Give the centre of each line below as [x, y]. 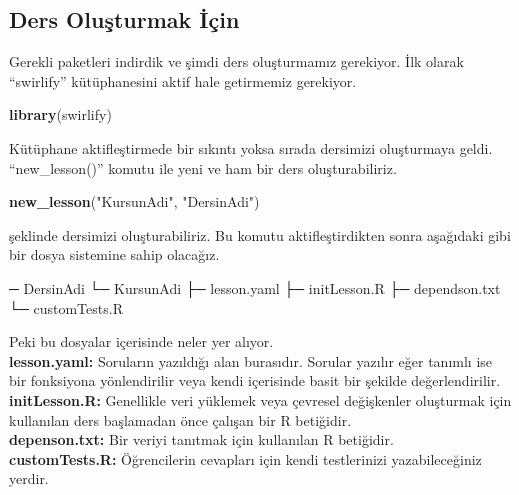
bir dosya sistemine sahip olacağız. [114, 254]
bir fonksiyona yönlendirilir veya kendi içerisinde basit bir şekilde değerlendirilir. [255, 380]
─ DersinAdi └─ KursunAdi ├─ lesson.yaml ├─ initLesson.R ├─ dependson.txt [255, 287]
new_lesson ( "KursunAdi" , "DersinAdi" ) [134, 201]
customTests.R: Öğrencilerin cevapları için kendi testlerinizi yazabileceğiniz [245, 458]
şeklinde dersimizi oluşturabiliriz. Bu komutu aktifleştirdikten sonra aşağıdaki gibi [260, 234]
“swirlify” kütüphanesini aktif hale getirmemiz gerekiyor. [183, 80]
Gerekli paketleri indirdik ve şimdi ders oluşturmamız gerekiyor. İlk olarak [236, 61]
